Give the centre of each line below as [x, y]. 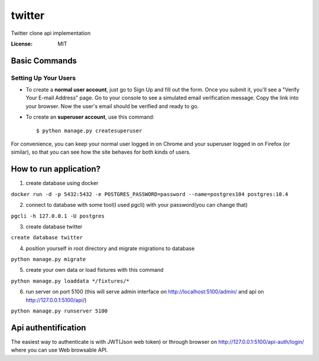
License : [22, 44]
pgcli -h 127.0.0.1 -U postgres [58, 216]
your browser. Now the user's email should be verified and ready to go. [112, 106]
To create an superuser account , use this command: [90, 117]
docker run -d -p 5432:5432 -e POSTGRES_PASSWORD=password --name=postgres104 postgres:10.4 [150, 194]
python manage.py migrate [48, 259]
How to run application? [56, 169]
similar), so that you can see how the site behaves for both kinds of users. [101, 152]
